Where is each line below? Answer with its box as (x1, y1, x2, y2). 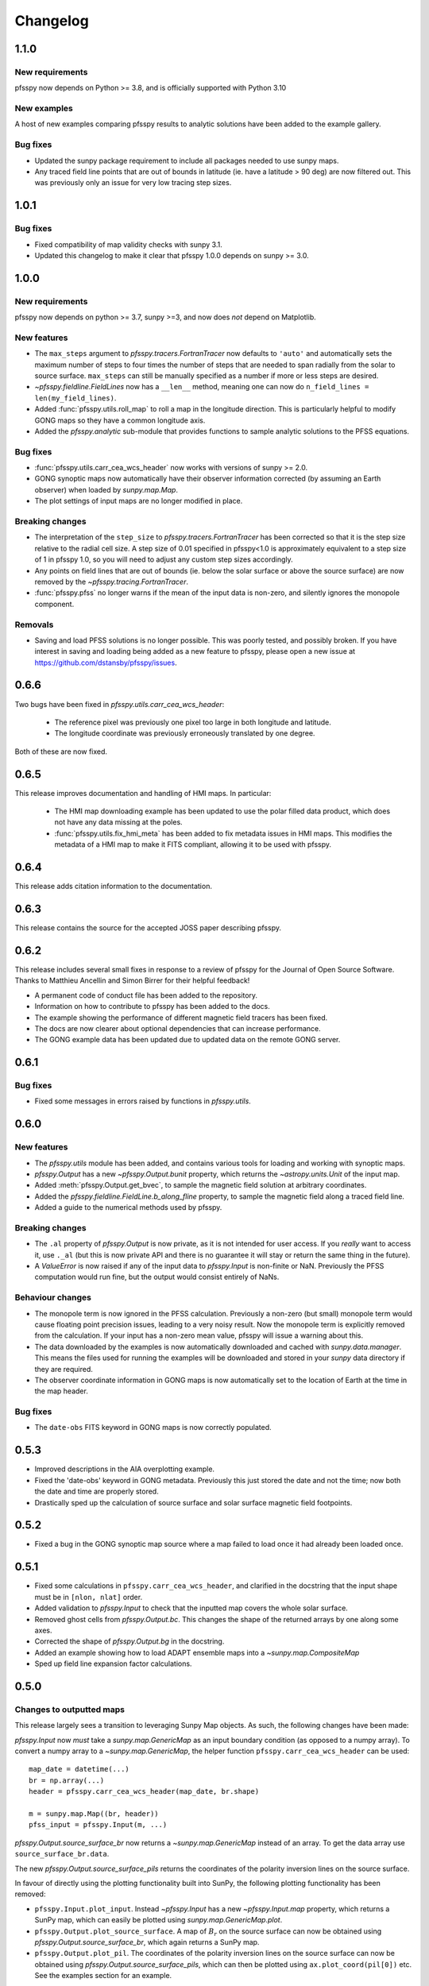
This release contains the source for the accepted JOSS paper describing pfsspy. (14, 923, 282, 933)
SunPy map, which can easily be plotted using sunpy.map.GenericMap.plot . (34, 1915, 283, 1925)
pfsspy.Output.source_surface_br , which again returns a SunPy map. (34, 1937, 260, 1946)
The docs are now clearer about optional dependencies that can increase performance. (34, 1023, 321, 1033)
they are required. (34, 1364, 93, 1374)
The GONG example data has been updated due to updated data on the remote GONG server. (34, 1035, 341, 1045)
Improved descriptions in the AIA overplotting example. (34, 1464, 214, 1474)
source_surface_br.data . (14, 1849, 110, 1859)
